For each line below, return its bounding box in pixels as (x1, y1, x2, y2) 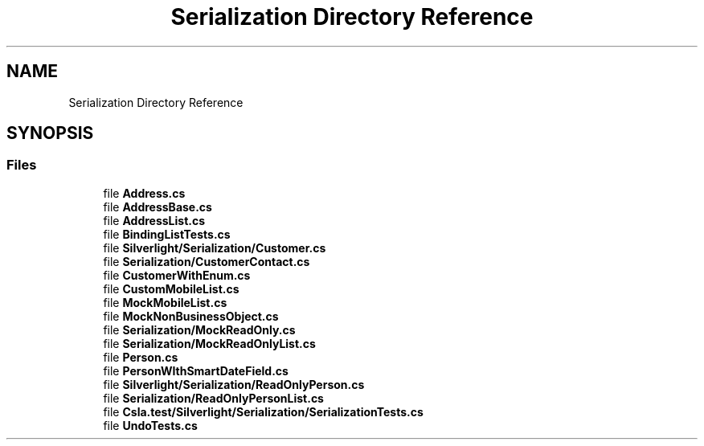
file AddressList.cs (103, 213, 206, 227)
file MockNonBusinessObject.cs (103, 309, 279, 323)
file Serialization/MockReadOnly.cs (103, 322, 296, 337)
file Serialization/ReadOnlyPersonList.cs (103, 391, 324, 405)
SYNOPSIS (6, 123, 94, 144)
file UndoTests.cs (103, 418, 198, 432)
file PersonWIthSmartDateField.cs (103, 363, 289, 378)
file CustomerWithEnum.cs (103, 268, 251, 282)
